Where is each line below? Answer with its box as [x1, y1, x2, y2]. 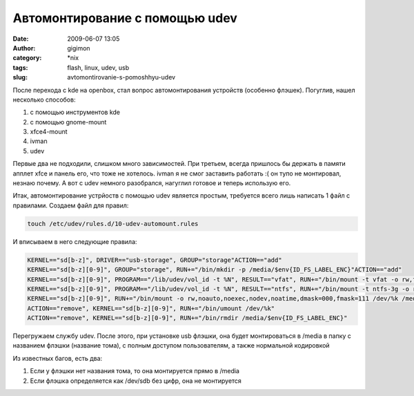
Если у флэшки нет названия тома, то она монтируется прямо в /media [30, 367, 239, 375]
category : [12, 54, 42, 62]
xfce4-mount [30, 128, 68, 136]
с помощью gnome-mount [30, 117, 107, 126]
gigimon [67, 44, 90, 52]
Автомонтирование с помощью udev [12, 10, 238, 26]
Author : [12, 44, 36, 52]
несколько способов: [12, 95, 76, 104]
